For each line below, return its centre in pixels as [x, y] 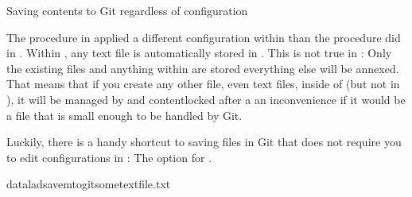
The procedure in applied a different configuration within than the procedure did [204, 37]
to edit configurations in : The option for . [109, 157]
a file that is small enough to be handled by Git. [124, 115]
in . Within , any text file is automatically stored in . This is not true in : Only [199, 53]
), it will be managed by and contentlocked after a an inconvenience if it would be [206, 99]
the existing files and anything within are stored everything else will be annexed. [203, 68]
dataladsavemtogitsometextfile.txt [89, 184]
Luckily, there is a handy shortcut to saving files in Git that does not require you [204, 142]
